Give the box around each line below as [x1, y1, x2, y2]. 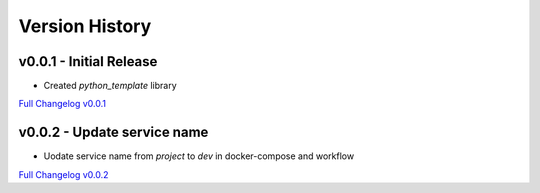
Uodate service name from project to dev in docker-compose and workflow [43, 150, 355, 162]
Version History [18, 15, 152, 37]
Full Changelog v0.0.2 [18, 168, 109, 180]
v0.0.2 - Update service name [18, 124, 209, 141]
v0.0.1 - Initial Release [18, 53, 158, 70]
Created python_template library [43, 80, 177, 92]
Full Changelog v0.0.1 [18, 98, 107, 110]
